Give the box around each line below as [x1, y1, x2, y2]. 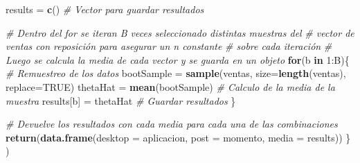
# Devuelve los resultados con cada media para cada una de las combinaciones [6, 117, 338, 131]
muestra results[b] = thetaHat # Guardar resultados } [6, 93, 236, 108]
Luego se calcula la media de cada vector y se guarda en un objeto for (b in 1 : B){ [6, 52, 350, 67]
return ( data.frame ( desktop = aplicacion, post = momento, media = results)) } [6, 130, 351, 144]
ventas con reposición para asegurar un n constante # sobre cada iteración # [6, 39, 332, 53]
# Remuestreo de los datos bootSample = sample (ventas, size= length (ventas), [6, 66, 346, 80]
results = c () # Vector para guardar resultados [6, 2, 204, 16]
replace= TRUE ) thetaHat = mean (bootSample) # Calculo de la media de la [6, 79, 335, 94]
